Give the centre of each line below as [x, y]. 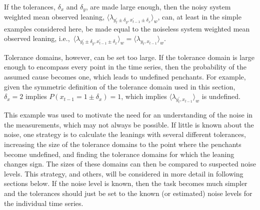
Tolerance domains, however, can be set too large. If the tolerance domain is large [129, 57]
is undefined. [221, 96]
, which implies [144, 96]
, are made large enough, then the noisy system [158, 6]
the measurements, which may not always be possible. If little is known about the [129, 124]
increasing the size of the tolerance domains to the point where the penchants [123, 144]
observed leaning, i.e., [37, 38]
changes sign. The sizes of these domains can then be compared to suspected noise [130, 164]
